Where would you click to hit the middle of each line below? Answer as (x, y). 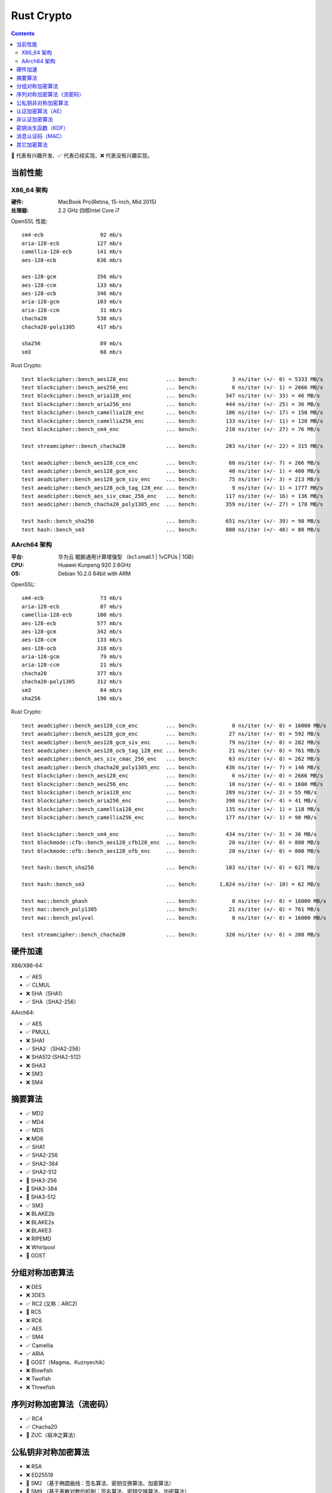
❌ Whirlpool (41, 1247)
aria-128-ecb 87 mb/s (72, 606)
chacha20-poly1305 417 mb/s (72, 327)
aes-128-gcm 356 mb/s (72, 277)
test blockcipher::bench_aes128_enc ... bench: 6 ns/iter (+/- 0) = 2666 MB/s (173, 776)
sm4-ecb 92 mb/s (72, 235)
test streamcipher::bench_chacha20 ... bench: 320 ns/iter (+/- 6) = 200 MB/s (171, 934)
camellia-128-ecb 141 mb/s (72, 252)
